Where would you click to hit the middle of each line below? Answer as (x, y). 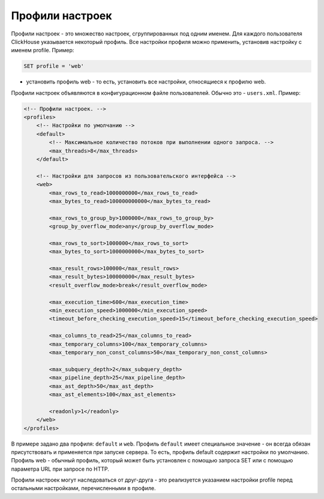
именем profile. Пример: (43, 50)
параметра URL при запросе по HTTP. (60, 469)
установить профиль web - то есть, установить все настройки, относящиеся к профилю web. (146, 82)
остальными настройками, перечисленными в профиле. (83, 488)
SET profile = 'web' (54, 66)
